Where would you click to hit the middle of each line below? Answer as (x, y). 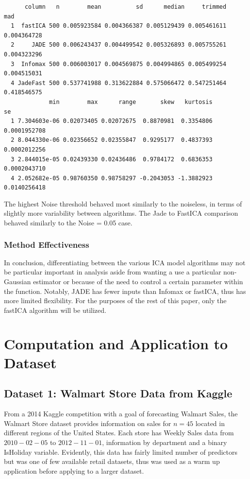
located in (210, 423)
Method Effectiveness (47, 244)
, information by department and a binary (165, 442)
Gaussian (17, 282)
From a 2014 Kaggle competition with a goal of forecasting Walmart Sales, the (121, 414)
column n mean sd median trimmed (125, 7)
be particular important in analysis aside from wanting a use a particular (113, 272)
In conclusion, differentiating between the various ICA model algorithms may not (125, 262)
